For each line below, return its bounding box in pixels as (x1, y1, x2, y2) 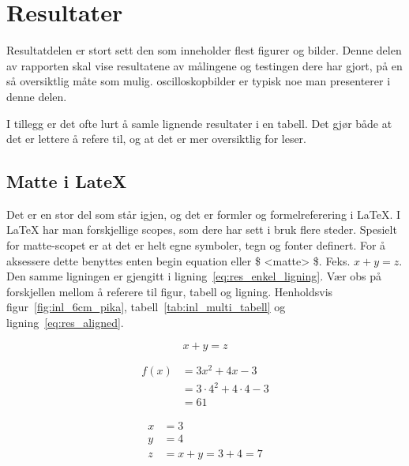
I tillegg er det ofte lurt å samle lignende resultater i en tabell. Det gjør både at (6, 115, 392, 131)
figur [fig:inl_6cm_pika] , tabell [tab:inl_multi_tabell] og (6, 299, 286, 315)
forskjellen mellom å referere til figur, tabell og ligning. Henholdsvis (6, 283, 333, 299)
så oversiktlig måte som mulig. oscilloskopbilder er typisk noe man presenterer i (6, 73, 391, 89)
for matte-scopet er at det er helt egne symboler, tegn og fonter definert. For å (6, 237, 386, 254)
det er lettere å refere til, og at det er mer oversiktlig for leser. (6, 130, 307, 147)
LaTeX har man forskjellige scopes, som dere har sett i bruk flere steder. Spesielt (6, 221, 397, 238)
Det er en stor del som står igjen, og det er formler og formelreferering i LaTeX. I (6, 205, 401, 222)
